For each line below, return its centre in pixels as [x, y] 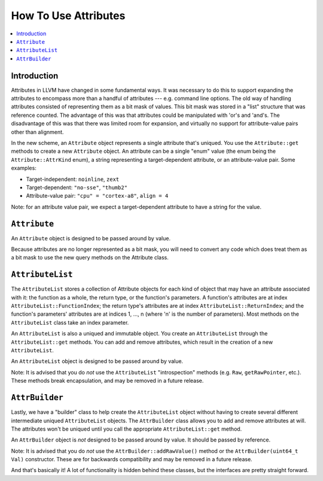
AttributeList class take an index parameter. [70, 322]
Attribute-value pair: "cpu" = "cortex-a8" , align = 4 [97, 196]
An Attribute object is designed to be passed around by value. [91, 238]
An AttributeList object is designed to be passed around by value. [97, 361]
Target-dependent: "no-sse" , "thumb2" [77, 187]
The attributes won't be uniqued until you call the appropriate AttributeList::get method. [127, 429]
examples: [24, 168]
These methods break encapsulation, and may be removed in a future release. [107, 381]
